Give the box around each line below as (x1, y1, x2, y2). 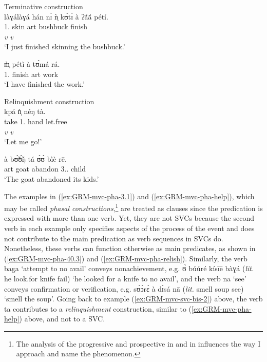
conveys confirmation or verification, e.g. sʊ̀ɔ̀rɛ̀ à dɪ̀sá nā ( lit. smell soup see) (4, 283, 244, 294)
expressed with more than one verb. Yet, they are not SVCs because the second (4, 213, 254, 223)
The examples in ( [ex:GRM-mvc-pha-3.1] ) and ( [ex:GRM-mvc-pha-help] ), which (4, 190, 255, 201)
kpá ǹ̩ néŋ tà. (4, 106, 46, 117)
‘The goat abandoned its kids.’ (4, 173, 99, 184)
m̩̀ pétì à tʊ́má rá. (4, 58, 60, 69)
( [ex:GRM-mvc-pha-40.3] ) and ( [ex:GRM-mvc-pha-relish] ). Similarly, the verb (4, 253, 247, 263)
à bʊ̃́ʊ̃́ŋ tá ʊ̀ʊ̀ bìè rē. (4, 153, 67, 164)
